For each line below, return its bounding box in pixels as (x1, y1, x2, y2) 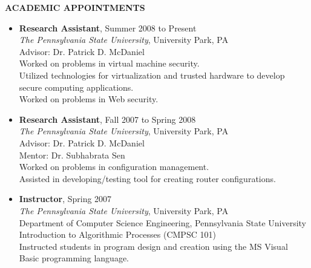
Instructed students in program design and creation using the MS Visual (19, 240, 288, 252)
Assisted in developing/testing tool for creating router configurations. (19, 172, 276, 185)
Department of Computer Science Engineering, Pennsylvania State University (19, 216, 306, 229)
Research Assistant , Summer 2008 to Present (19, 21, 197, 34)
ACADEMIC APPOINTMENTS (5, 1, 145, 13)
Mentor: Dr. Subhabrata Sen (19, 148, 125, 161)
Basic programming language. (19, 252, 129, 264)
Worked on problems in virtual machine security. (19, 57, 200, 70)
